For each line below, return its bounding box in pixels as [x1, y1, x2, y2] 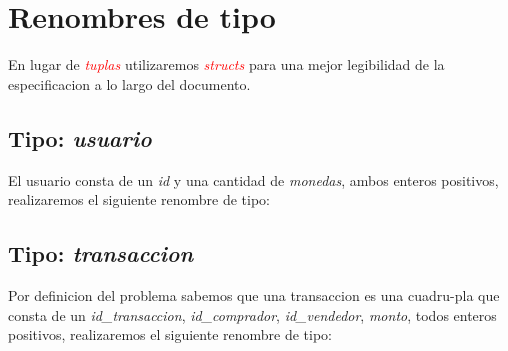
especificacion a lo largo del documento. [8, 73, 251, 94]
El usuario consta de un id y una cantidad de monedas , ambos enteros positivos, [8, 169, 499, 190]
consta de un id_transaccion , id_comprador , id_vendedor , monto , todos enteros [8, 304, 497, 325]
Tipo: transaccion [8, 238, 194, 269]
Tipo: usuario [8, 122, 152, 153]
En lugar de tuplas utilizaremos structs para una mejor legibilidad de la [8, 54, 445, 75]
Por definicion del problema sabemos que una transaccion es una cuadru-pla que [8, 284, 500, 305]
